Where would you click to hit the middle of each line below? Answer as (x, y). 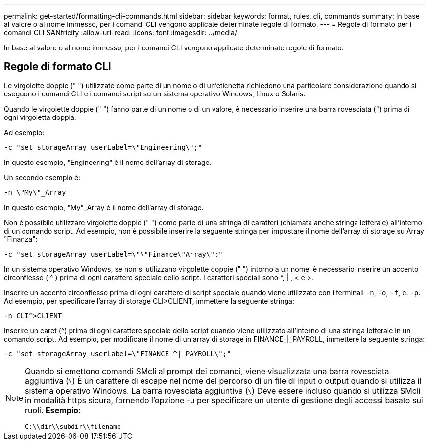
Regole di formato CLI (58, 67)
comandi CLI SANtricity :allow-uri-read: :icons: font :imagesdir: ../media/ (121, 33)
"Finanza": (21, 239)
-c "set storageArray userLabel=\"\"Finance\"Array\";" (113, 254)
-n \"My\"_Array (35, 192)
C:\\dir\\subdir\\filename (73, 426)
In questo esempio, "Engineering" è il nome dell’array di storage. (108, 162)
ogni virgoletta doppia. (40, 117)
